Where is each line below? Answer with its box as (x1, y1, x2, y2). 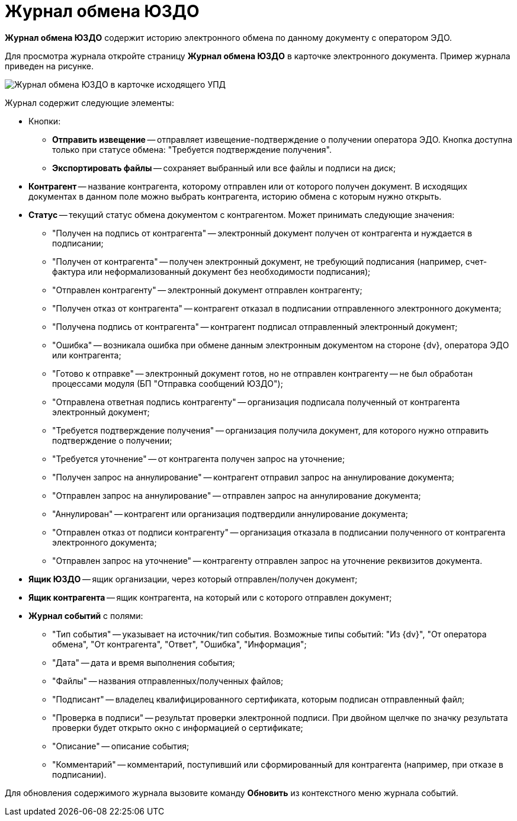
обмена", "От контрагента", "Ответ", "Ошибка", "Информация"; (52, 639, 307, 649)
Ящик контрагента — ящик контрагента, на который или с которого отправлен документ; (28, 592, 392, 602)
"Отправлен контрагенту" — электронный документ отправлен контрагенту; (52, 284, 362, 295)
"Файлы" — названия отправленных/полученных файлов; (52, 675, 284, 686)
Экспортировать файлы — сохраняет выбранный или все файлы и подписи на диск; (52, 162, 396, 173)
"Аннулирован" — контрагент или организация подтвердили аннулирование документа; (52, 508, 408, 519)
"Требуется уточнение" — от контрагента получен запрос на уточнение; (52, 453, 345, 464)
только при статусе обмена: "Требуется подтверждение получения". (52, 144, 332, 155)
